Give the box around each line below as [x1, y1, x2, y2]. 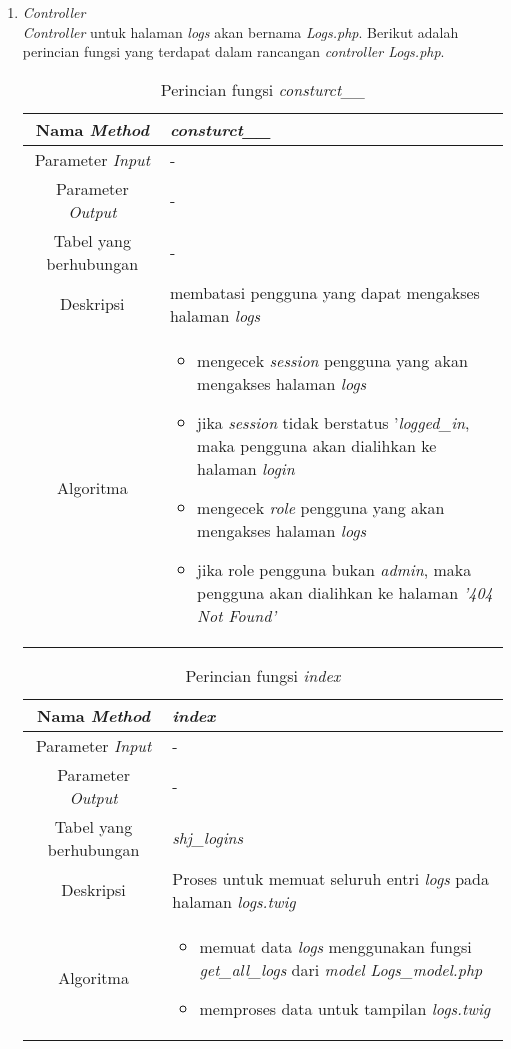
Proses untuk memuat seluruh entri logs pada [172, 866, 489, 890]
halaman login [197, 456, 295, 480]
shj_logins [172, 826, 244, 850]
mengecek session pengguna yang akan [197, 348, 468, 372]
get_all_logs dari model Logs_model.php [199, 957, 483, 981]
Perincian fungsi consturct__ [160, 77, 366, 101]
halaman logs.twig [172, 889, 296, 913]
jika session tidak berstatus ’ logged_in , [197, 410, 470, 434]
